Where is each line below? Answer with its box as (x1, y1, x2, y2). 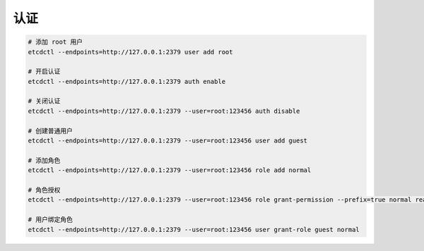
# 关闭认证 (28, 97, 61, 105)
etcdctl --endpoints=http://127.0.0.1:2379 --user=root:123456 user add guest (28, 137, 307, 145)
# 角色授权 (28, 186, 61, 194)
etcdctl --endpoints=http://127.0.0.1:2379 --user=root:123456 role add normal (28, 166, 312, 174)
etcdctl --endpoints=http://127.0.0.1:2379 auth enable (28, 78, 226, 85)
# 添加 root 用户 (28, 38, 83, 46)
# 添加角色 (28, 156, 61, 164)
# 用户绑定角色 (28, 216, 73, 224)
